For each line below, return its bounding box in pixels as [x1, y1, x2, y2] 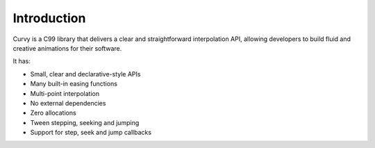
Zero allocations [30, 108, 76, 117]
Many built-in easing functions [30, 80, 118, 88]
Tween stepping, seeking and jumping [30, 118, 140, 126]
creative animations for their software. [12, 44, 122, 52]
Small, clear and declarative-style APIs [30, 69, 141, 78]
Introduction [12, 10, 86, 26]
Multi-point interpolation [30, 89, 100, 97]
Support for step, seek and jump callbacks [30, 129, 152, 137]
